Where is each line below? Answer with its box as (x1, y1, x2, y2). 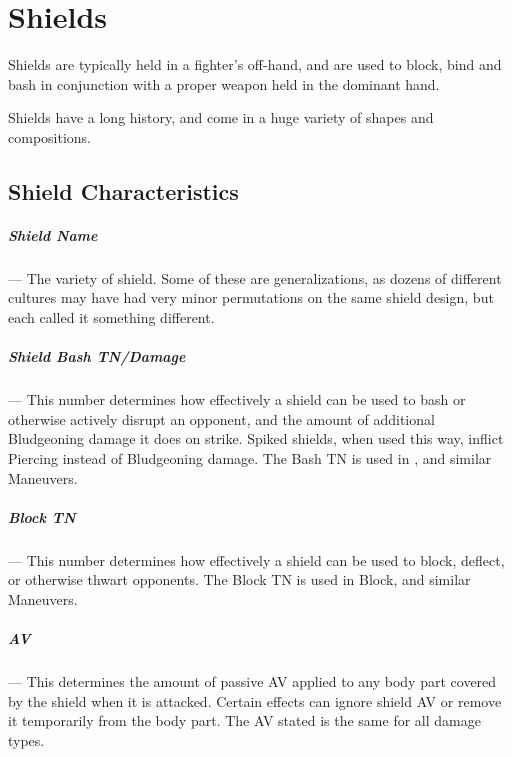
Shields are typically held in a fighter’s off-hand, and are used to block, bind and (8, 54, 502, 75)
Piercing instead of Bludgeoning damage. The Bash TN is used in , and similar (8, 447, 492, 468)
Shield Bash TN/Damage (8, 346, 186, 367)
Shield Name (8, 224, 98, 245)
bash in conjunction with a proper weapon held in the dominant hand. (8, 73, 440, 94)
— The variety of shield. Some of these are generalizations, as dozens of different (8, 267, 502, 288)
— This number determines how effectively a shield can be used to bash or (8, 389, 466, 410)
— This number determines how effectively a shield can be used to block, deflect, (8, 549, 505, 570)
